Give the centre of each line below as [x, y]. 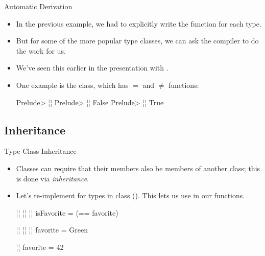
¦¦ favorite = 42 [40, 247]
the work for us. [41, 50]
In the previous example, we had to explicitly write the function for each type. [139, 23]
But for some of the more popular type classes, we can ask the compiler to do [137, 41]
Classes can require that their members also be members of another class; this [138, 168]
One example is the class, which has [72, 85]
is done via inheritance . [52, 178]
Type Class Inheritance [40, 151]
